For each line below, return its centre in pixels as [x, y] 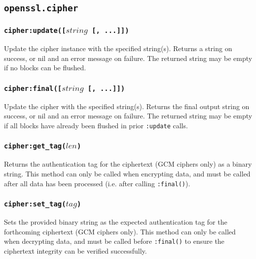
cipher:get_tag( [35, 146]
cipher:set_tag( [35, 204]
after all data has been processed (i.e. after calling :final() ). [97, 183]
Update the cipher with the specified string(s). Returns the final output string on [127, 106]
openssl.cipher [41, 8]
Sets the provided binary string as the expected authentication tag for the [116, 221]
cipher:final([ [33, 88]
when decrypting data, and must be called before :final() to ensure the [114, 241]
